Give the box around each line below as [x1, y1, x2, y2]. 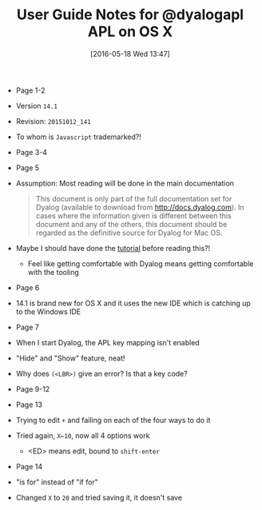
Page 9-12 [15, 384, 50, 393]
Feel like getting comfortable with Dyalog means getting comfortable [27, 258, 254, 269]
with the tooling [27, 267, 80, 277]
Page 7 [15, 322, 40, 332]
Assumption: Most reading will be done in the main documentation [15, 178, 234, 188]
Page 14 [15, 461, 43, 471]
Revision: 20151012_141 [15, 116, 92, 126]
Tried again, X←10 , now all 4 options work [15, 430, 150, 440]
